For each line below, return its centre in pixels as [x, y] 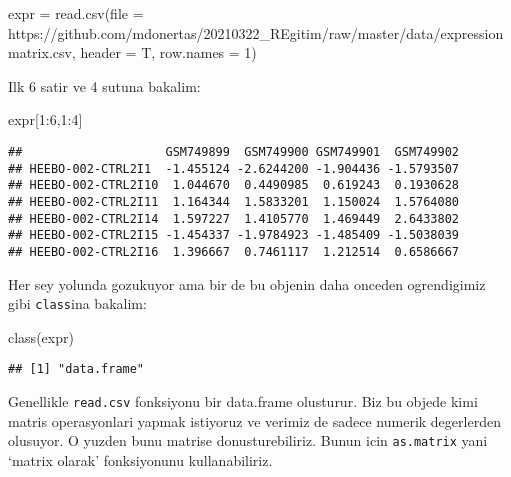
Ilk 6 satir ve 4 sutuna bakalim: [104, 85]
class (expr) [41, 336]
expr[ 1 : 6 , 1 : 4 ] [45, 119]
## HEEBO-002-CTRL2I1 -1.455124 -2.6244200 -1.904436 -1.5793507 [234, 168]
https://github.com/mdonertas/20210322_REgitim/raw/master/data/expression [256, 32]
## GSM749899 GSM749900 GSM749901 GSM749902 [234, 151]
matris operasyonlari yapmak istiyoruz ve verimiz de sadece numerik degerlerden [254, 420]
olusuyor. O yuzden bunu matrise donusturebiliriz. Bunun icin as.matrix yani [248, 440]
